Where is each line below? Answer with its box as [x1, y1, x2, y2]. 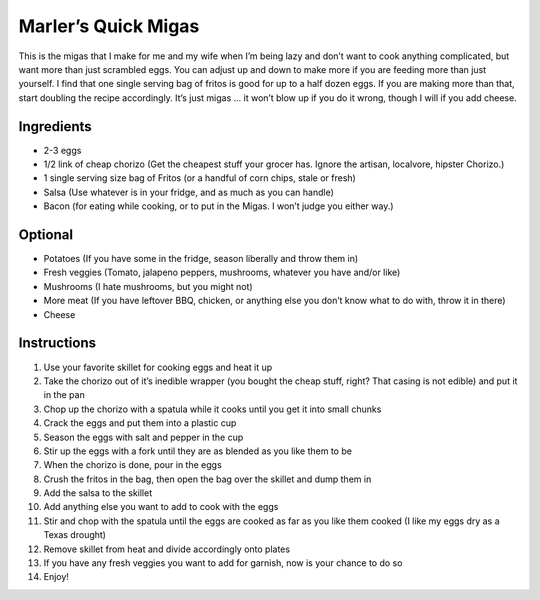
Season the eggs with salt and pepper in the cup [43, 431, 244, 443]
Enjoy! [43, 571, 70, 583]
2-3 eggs [43, 144, 82, 156]
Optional [18, 226, 74, 243]
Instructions [18, 335, 97, 352]
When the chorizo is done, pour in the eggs [43, 459, 222, 471]
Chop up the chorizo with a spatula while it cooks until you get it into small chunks [43, 403, 382, 415]
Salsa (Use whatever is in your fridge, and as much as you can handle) [43, 186, 335, 198]
